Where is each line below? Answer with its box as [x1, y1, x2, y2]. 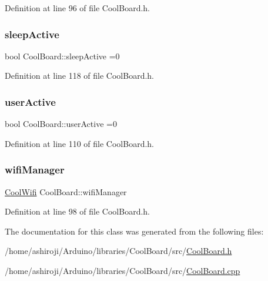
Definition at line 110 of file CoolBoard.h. [5, 137, 155, 149]
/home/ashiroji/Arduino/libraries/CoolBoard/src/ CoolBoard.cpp [5, 265, 240, 276]
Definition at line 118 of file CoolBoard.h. [5, 69, 155, 82]
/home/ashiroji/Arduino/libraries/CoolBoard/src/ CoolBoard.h [5, 245, 232, 257]
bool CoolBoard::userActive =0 [5, 118, 117, 130]
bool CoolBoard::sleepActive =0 [5, 49, 120, 62]
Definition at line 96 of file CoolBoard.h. [5, 2, 150, 14]
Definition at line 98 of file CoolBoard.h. [5, 205, 150, 218]
